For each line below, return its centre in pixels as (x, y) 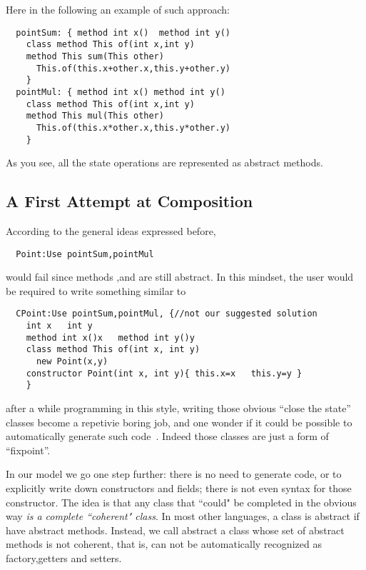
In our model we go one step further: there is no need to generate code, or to (174, 474)
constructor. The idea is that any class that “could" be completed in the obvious (181, 502)
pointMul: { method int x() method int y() (121, 92)
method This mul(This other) (95, 116)
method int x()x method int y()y (110, 337)
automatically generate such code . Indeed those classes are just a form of (167, 436)
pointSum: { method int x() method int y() (123, 32)
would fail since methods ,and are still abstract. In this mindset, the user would (180, 277)
